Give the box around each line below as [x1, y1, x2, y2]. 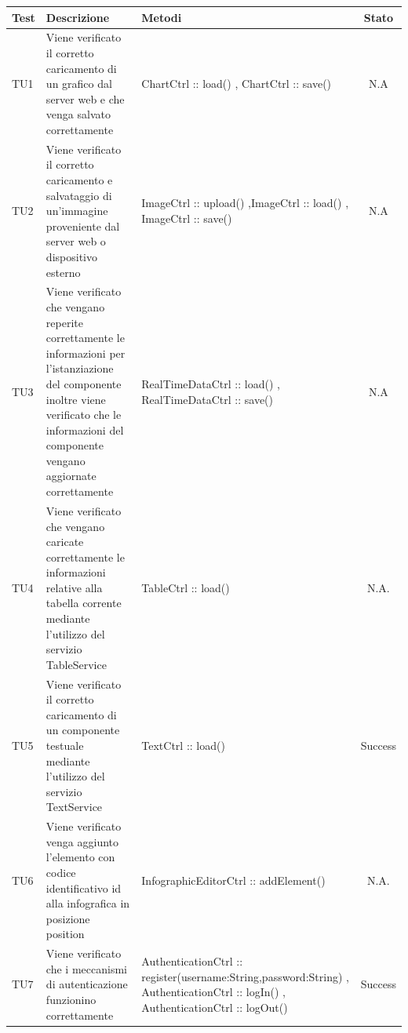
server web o [46, 233, 106, 249]
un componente [46, 722, 120, 738]
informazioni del [46, 421, 124, 438]
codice [46, 864, 76, 881]
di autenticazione [46, 976, 128, 992]
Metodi [141, 9, 182, 25]
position [46, 926, 85, 942]
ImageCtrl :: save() [141, 209, 232, 226]
